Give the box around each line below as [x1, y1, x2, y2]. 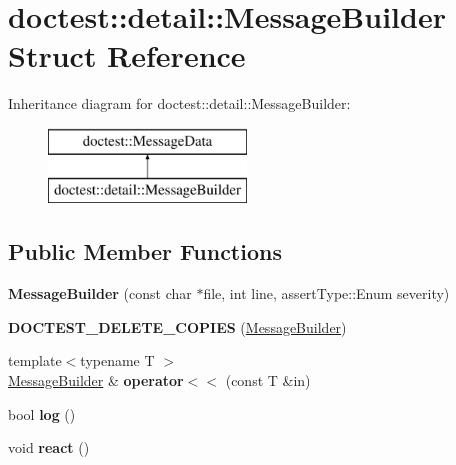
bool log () [8, 403, 76, 424]
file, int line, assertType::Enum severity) [203, 283, 450, 304]
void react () [8, 437, 90, 458]
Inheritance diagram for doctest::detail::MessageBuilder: [8, 93, 351, 114]
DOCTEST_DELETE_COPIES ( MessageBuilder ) [8, 316, 347, 337]
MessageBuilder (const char [8, 283, 192, 304]
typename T [80, 350, 155, 371]
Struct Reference [8, 35, 246, 76]
